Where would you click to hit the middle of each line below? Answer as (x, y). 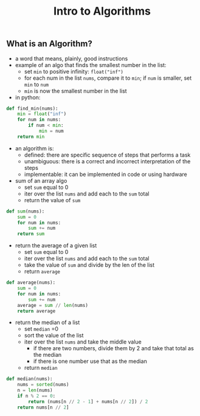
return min (31, 136)
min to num (36, 84)
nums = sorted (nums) (43, 385)
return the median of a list (47, 323)
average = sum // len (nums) (53, 305)
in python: (28, 97)
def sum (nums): (26, 211)
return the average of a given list (56, 245)
